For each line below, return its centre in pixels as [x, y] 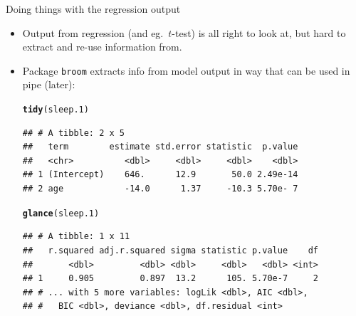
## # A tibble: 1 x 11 [76, 237]
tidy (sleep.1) [56, 110]
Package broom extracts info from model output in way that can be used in [186, 70]
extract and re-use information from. [102, 47]
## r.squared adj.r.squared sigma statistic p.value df [171, 250]
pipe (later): [49, 84]
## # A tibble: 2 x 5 [73, 133]
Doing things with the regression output [93, 9]
